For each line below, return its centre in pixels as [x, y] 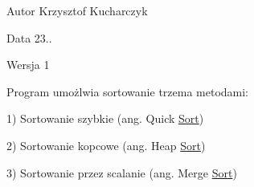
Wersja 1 [28, 65]
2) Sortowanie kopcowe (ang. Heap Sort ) [106, 145]
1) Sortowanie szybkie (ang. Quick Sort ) [105, 118]
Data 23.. [29, 37]
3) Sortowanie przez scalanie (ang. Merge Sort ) [122, 172]
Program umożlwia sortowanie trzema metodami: [128, 91]
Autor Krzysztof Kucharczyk [77, 10]
